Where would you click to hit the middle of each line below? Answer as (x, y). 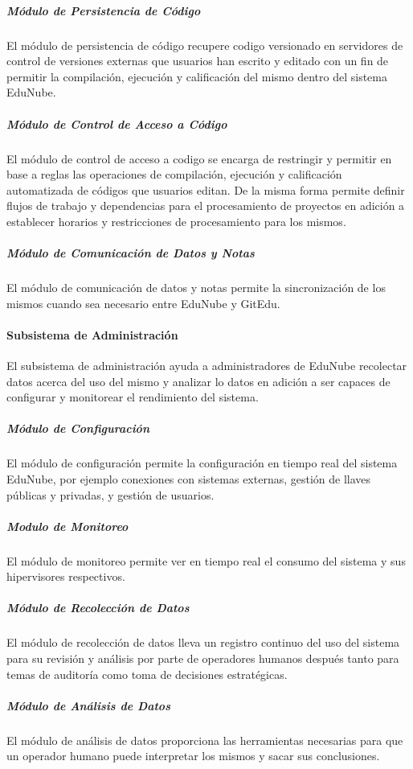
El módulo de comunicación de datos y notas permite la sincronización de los (196, 288)
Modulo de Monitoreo (67, 526)
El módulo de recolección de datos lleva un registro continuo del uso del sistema (203, 642)
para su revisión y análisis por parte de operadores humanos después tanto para (203, 658)
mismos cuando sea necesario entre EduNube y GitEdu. (143, 303)
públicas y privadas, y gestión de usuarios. (110, 494)
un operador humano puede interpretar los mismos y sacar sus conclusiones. (193, 756)
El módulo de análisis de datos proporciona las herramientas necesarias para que (205, 740)
